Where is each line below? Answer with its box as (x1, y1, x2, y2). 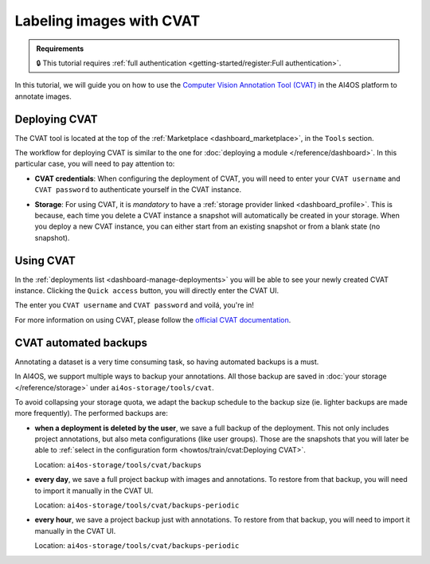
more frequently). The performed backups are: (14, 409, 169, 418)
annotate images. (14, 92, 72, 101)
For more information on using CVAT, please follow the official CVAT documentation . (14, 315, 291, 324)
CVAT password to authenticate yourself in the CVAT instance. (34, 185, 242, 194)
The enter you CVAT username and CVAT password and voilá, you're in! (14, 300, 255, 310)
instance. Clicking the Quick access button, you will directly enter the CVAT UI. (14, 286, 279, 296)
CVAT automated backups (14, 335, 147, 350)
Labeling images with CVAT (14, 12, 201, 29)
